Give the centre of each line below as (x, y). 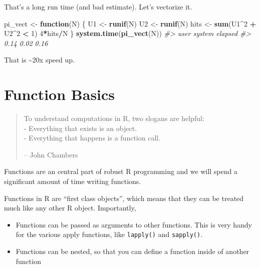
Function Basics (60, 94)
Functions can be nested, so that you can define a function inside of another (133, 251)
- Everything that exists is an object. (80, 128)
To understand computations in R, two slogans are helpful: (114, 118)
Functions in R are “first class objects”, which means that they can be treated (124, 198)
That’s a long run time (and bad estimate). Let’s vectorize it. (98, 6)
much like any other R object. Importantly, (70, 208)
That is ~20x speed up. (39, 60)
